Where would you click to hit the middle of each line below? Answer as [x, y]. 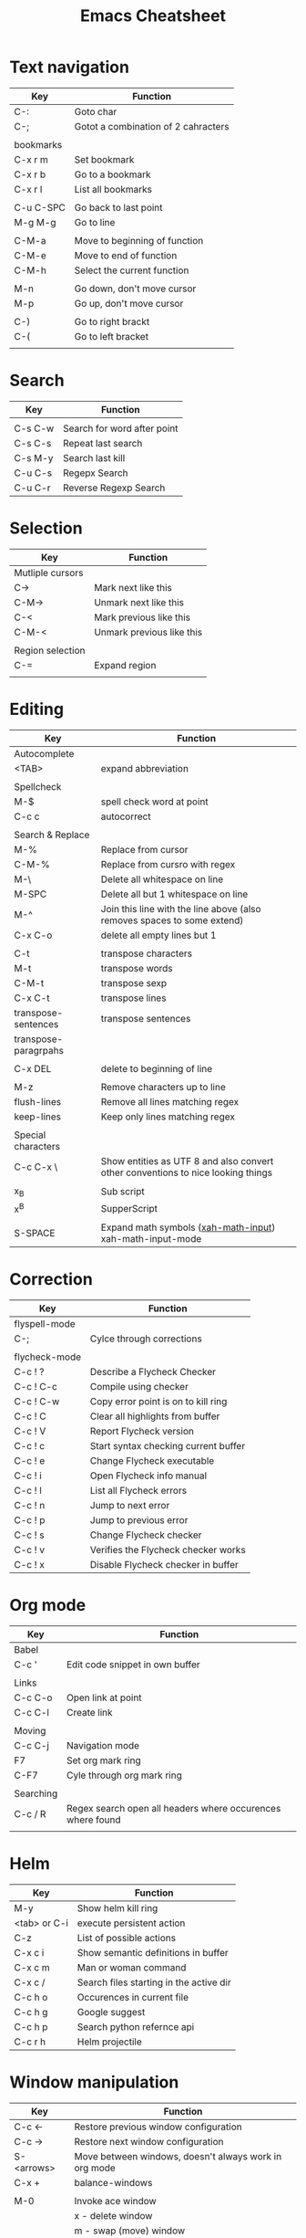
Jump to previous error [139, 1520]
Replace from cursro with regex [168, 864]
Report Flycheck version [142, 1432]
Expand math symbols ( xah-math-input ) [188, 1227]
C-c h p [31, 2027]
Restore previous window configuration [158, 2127]
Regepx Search [96, 473]
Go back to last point [118, 207]
